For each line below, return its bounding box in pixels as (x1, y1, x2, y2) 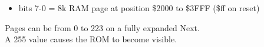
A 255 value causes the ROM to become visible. (5, 33, 177, 45)
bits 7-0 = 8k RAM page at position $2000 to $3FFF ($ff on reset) (18, 2, 260, 14)
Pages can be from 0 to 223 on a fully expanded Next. (5, 21, 200, 33)
